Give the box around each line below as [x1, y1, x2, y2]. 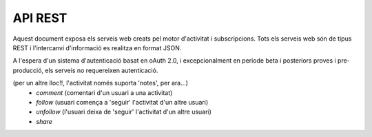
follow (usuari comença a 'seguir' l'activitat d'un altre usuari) [36, 98, 209, 106]
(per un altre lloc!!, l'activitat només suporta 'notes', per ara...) [12, 79, 189, 87]
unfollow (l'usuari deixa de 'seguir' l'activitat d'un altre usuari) [36, 107, 211, 116]
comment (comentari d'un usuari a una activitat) [36, 88, 173, 96]
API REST [12, 10, 68, 25]
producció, [12, 66, 44, 74]
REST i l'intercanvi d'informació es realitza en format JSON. [12, 43, 182, 52]
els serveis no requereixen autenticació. [45, 66, 158, 74]
